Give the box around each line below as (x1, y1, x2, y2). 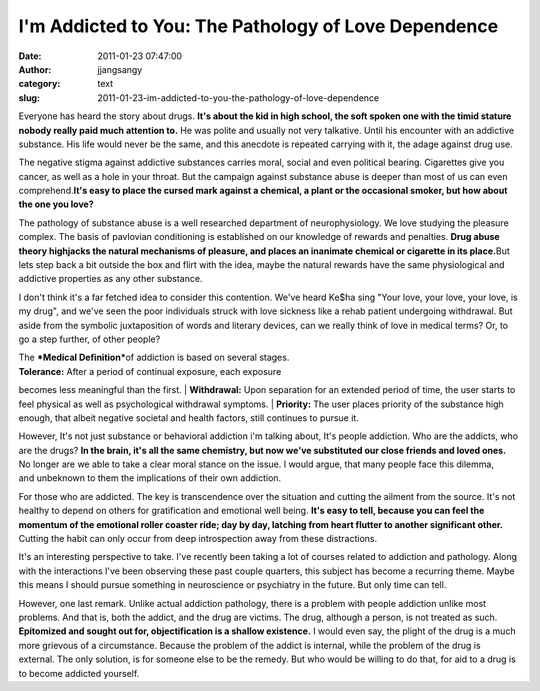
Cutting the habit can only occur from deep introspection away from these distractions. (18, 533, 378, 545)
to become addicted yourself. (18, 667, 140, 679)
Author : (18, 63, 52, 75)
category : (18, 78, 61, 90)
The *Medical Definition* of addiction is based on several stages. (18, 351, 290, 364)
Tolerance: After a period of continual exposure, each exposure (18, 365, 282, 377)
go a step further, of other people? (18, 333, 161, 345)
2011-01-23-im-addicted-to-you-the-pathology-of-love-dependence (97, 91, 380, 104)
